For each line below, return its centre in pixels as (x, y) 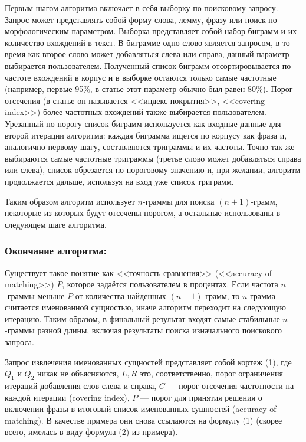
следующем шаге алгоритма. (56, 224)
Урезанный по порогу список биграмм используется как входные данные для (143, 123)
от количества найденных (121, 295)
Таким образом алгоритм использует (70, 201)
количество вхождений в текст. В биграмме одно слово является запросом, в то (147, 42)
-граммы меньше (35, 295)
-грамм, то (221, 295)
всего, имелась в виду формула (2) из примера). (91, 432)
